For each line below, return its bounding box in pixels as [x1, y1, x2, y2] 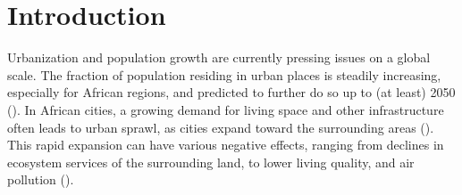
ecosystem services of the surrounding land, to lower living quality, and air [7, 152, 415, 171]
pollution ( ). [7, 170, 74, 189]
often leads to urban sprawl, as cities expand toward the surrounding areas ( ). [7, 118, 434, 136]
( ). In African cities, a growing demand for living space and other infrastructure [7, 100, 444, 118]
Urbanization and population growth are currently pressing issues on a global [7, 48, 431, 67]
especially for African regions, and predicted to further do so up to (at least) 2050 [7, 83, 456, 102]
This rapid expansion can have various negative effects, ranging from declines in [7, 135, 444, 154]
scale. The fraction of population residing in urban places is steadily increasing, [7, 65, 441, 84]
